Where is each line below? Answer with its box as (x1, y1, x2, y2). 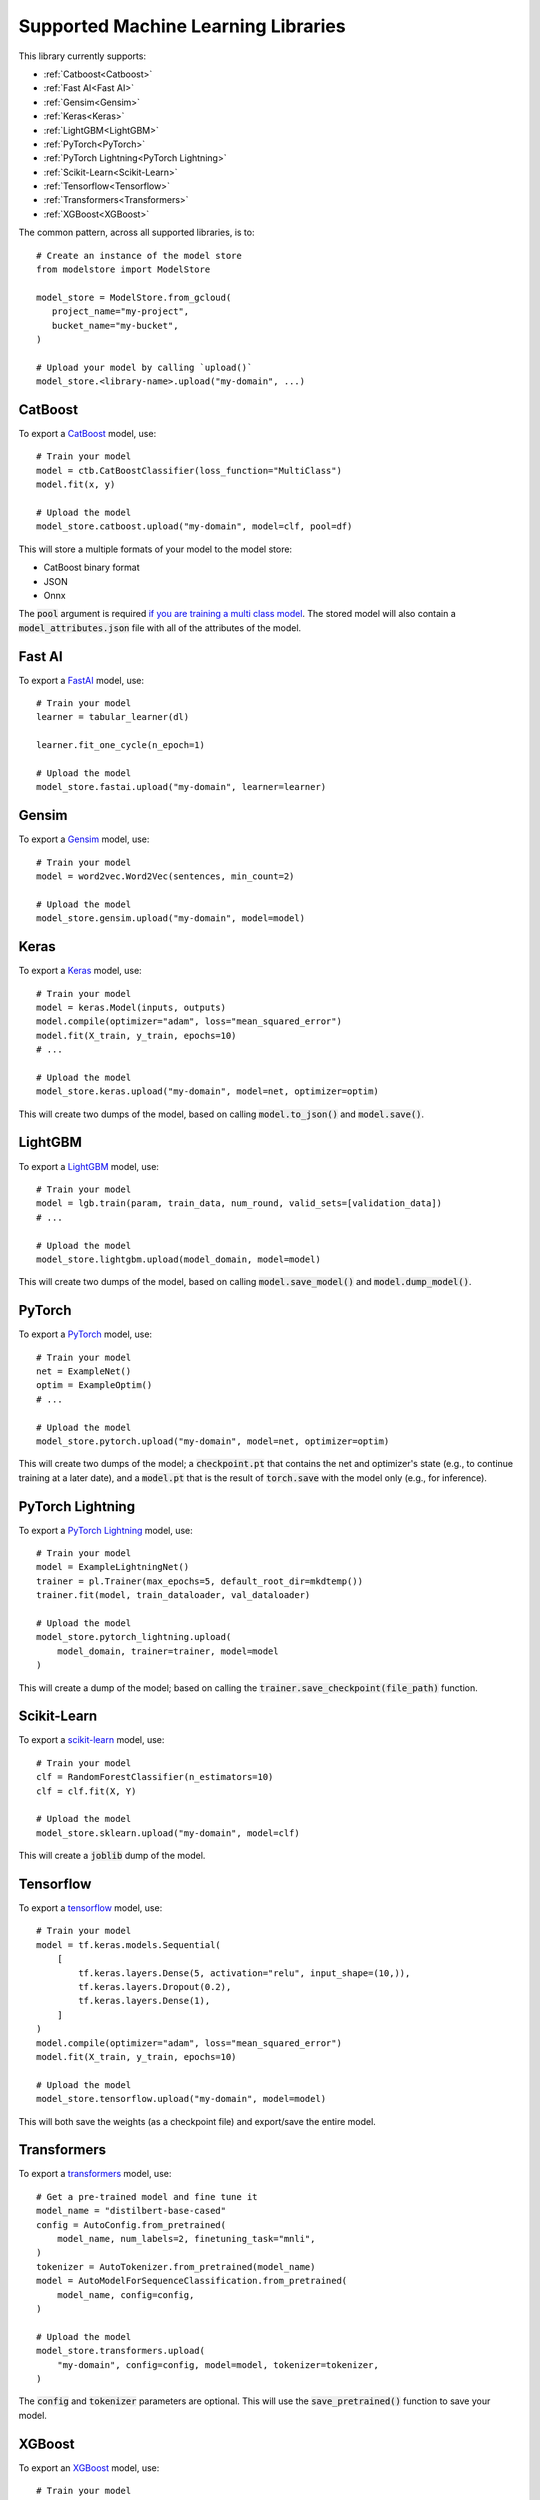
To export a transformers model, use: (18, 2168, 172, 2180)
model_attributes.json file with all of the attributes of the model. (18, 621, 302, 634)
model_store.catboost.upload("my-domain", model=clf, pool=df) (36, 521, 353, 532)
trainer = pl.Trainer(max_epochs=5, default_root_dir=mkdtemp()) (36, 1575, 364, 1587)
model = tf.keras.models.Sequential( (36, 1939, 222, 1950)
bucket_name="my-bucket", (51, 320, 179, 331)
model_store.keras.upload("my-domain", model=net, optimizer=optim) (36, 1086, 379, 1097)
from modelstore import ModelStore (36, 264, 211, 275)
